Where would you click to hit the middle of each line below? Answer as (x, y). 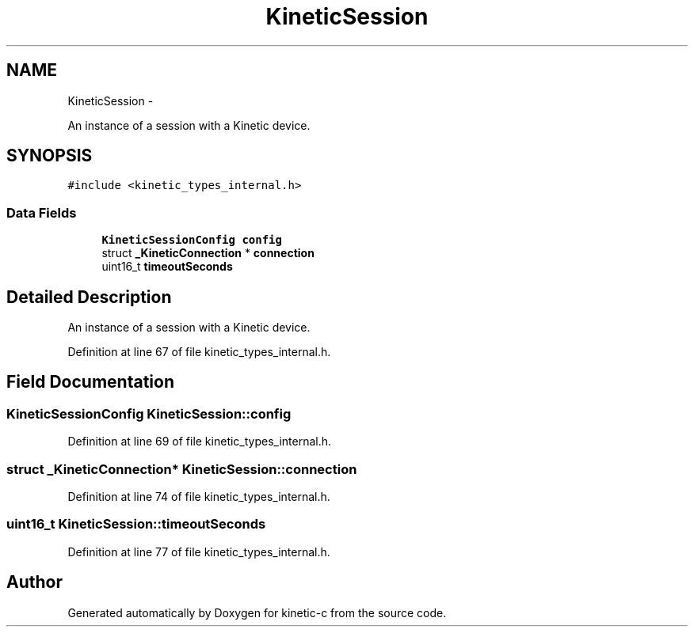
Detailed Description (89, 297)
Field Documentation (90, 382)
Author (34, 582)
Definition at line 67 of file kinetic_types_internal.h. (199, 352)
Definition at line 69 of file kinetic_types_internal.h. (200, 442)
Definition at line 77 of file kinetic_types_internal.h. (199, 552)
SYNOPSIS (50, 156)
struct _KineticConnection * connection (208, 253)
